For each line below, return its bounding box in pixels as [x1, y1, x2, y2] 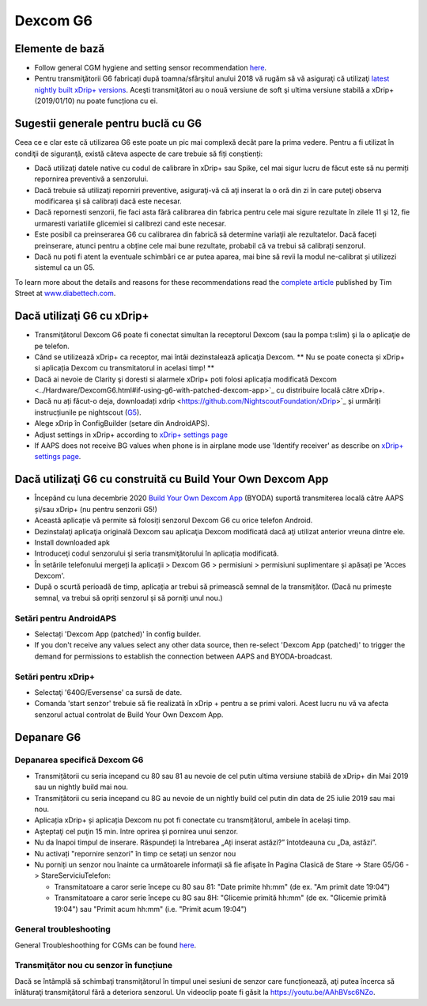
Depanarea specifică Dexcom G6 [14, 754, 144, 765]
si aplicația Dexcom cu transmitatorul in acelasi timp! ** [34, 363, 215, 373]
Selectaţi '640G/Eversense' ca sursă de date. [34, 687, 182, 697]
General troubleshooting [14, 924, 111, 935]
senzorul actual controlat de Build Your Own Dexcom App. [34, 709, 224, 719]
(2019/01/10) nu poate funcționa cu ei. [34, 96, 158, 106]
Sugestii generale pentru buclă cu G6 [14, 117, 202, 131]
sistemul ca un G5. [34, 263, 95, 272]
